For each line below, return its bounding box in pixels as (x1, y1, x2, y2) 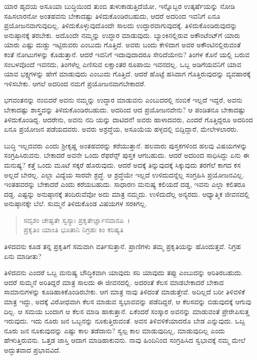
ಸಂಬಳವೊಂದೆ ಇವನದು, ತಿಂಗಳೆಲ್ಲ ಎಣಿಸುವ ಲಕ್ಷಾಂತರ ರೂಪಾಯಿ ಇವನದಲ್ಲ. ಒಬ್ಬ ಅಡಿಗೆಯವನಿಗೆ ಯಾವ (4, 59, 242, 69)
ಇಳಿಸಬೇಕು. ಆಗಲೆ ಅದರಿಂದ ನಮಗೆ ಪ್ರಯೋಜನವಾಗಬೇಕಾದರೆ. (4, 78, 146, 88)
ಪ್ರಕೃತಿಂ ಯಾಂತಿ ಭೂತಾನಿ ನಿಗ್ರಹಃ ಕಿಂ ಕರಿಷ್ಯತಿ (23, 224, 124, 235)
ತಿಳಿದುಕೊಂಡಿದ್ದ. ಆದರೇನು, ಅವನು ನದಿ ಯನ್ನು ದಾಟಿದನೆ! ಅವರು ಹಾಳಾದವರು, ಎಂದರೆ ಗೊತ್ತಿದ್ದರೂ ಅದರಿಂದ (4, 114, 253, 124)
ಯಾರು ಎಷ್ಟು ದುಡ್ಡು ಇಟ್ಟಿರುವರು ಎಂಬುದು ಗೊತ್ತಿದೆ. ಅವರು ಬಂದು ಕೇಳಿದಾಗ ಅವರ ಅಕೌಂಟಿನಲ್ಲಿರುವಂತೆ (4, 39, 241, 50)
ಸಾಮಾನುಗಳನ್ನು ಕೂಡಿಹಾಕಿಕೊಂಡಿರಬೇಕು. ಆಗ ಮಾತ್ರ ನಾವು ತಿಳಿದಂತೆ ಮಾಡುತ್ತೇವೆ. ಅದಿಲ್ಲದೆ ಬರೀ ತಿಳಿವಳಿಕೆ (4, 287, 245, 297)
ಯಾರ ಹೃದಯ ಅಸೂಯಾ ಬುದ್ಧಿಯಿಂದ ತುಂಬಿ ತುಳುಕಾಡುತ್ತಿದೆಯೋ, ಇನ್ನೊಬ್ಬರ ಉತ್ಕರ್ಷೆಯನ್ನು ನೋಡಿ (4, 1, 235, 11)
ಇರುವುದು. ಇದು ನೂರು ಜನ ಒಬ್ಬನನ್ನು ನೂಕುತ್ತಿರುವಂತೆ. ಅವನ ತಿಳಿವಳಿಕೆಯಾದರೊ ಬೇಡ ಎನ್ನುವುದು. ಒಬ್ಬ (4, 316, 245, 326)
